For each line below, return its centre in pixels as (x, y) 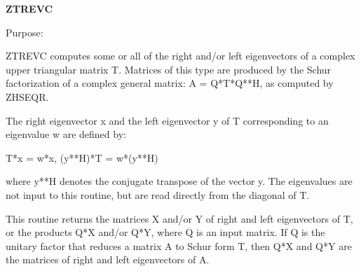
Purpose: (25, 32)
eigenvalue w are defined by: (66, 134)
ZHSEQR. (27, 96)
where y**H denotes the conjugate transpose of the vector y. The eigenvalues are (179, 181)
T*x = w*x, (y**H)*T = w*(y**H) (82, 157)
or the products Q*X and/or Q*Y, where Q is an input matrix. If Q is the (165, 232)
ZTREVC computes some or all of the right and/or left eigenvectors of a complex (180, 56)
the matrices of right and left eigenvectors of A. (108, 259)
